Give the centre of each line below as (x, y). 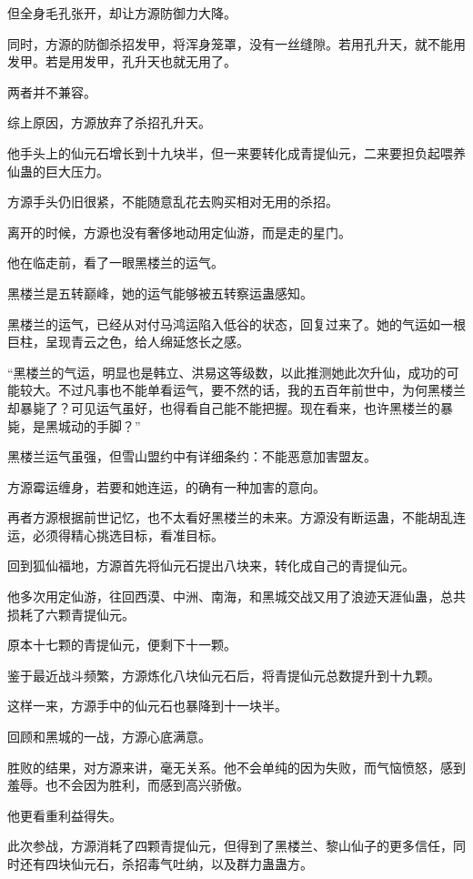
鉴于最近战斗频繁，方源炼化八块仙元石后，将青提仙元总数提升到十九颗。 (224, 675)
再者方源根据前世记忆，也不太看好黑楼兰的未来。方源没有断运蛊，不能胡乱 (230, 517)
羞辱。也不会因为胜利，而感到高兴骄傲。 (128, 785)
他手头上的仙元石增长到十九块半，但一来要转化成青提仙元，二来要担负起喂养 (236, 152)
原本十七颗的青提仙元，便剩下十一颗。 (122, 645)
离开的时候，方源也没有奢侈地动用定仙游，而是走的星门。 (179, 232)
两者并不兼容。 (52, 91)
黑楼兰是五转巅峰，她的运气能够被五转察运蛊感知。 (160, 293)
